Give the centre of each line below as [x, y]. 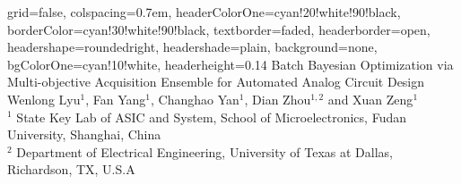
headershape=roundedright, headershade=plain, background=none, [192, 47]
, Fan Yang [116, 99]
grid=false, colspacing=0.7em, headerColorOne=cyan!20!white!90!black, [204, 12]
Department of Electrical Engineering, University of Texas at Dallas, [204, 151]
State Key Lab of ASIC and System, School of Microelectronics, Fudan [211, 117]
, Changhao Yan [195, 99]
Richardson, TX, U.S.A [71, 169]
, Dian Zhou [278, 99]
